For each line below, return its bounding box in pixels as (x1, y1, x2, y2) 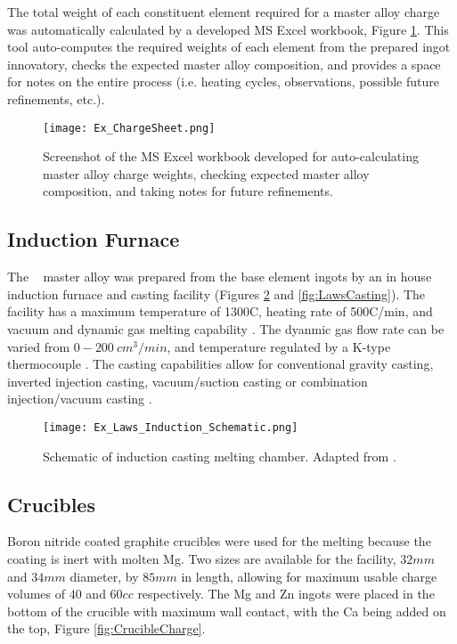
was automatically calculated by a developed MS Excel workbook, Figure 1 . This (7, 20, 449, 38)
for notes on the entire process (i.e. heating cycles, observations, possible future (7, 72, 439, 91)
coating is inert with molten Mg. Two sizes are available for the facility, (7, 550, 396, 567)
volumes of (7, 584, 66, 603)
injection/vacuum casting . (7, 389, 152, 408)
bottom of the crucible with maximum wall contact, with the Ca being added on (7, 601, 446, 620)
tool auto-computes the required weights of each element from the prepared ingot (7, 37, 451, 56)
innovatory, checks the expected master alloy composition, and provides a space (7, 54, 441, 73)
